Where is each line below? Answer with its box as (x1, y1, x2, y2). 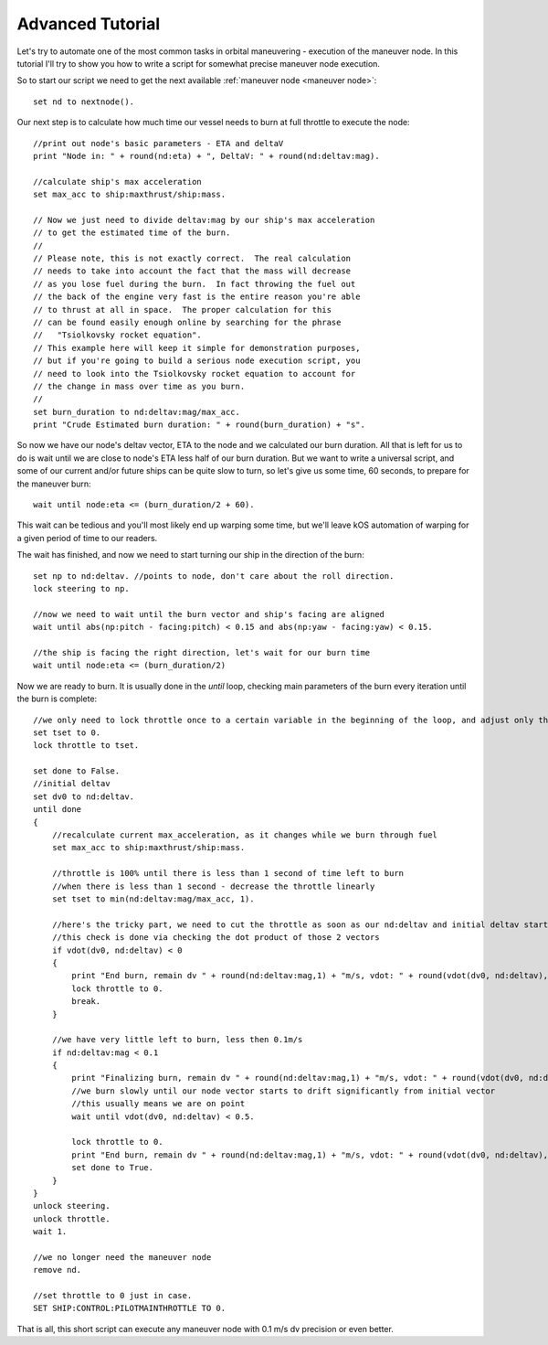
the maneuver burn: (16, 478, 91, 489)
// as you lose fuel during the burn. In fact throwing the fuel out (33, 279, 356, 289)
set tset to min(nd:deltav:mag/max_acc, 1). (51, 893, 255, 904)
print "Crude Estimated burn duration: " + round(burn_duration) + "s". (33, 420, 365, 430)
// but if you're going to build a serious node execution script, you (33, 356, 361, 366)
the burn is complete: (16, 693, 98, 704)
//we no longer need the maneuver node (33, 1252, 212, 1262)
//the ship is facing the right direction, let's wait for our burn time (33, 647, 371, 657)
